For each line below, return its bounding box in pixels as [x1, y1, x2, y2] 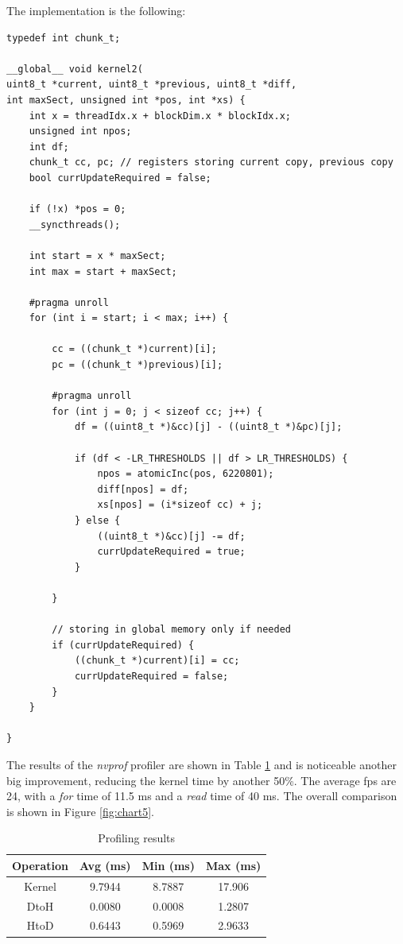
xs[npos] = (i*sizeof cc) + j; [97, 499, 263, 511]
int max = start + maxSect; [29, 265, 177, 277]
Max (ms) [206, 857, 262, 873]
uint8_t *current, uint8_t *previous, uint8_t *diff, [6, 79, 297, 91]
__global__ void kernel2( [6, 63, 143, 75]
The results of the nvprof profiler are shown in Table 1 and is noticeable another [6, 756, 397, 772]
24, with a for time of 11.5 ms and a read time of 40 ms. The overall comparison [6, 787, 397, 804]
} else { [74, 515, 121, 526]
